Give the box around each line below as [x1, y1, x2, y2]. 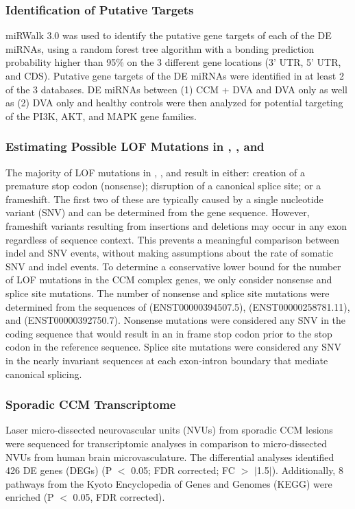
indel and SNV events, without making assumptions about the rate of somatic [5, 246, 333, 260]
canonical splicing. [5, 366, 82, 381]
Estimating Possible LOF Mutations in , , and [5, 138, 265, 155]
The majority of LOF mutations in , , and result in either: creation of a [5, 165, 306, 179]
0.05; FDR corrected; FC [131, 463, 235, 477]
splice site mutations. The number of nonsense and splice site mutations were [5, 285, 330, 300]
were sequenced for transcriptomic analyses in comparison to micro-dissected [5, 436, 327, 450]
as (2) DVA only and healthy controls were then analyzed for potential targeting [5, 95, 343, 110]
